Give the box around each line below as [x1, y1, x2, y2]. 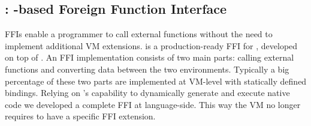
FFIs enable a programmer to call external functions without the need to [5, 28, 273, 40]
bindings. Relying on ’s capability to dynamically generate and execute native [5, 86, 290, 99]
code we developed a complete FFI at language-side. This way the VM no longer [5, 98, 301, 110]
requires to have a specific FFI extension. [5, 110, 156, 122]
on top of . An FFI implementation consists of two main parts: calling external [5, 51, 294, 64]
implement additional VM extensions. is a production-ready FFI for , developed [5, 39, 298, 52]
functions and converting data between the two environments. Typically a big [5, 62, 289, 75]
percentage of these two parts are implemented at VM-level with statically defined [5, 74, 307, 87]
